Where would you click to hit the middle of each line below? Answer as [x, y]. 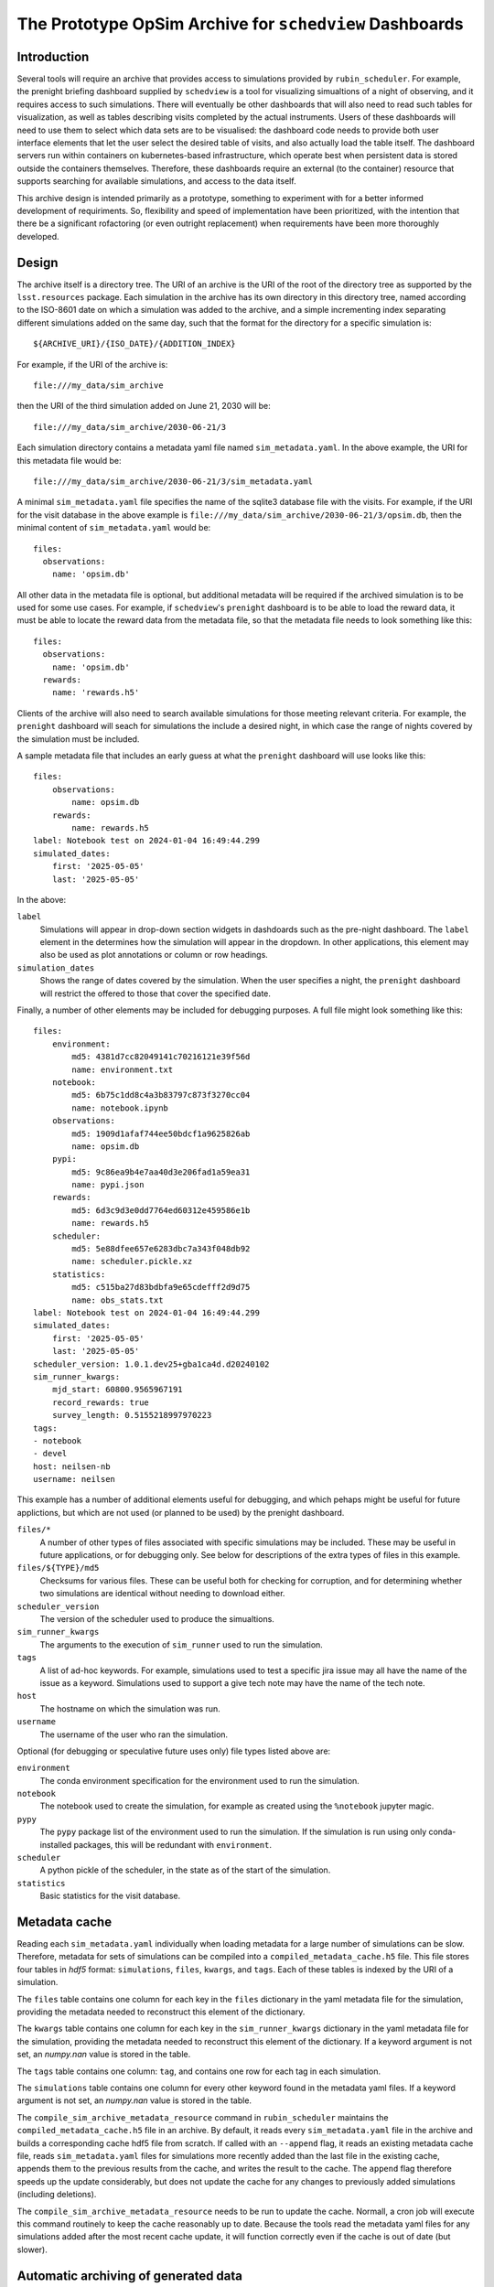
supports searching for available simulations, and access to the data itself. [156, 181]
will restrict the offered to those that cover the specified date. [156, 993]
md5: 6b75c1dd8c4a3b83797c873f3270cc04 [161, 1095]
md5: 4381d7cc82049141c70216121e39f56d [161, 1057]
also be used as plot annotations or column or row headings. [154, 955]
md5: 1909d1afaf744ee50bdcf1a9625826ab [161, 1133]
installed [56, 1844]
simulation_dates [56, 968]
